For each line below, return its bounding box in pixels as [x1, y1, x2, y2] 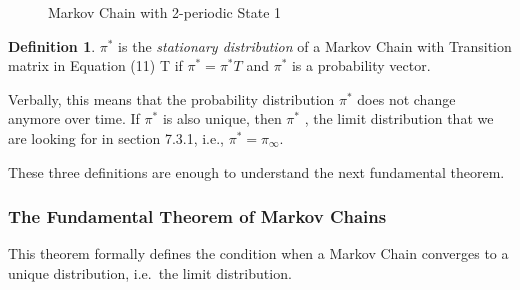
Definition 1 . [8, 35, 96, 56]
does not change [357, 88, 456, 109]
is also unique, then [162, 108, 282, 129]
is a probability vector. [291, 55, 431, 76]
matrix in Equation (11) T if [8, 55, 183, 76]
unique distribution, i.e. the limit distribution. [8, 262, 292, 283]
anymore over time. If [8, 108, 140, 129]
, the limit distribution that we [304, 108, 494, 129]
